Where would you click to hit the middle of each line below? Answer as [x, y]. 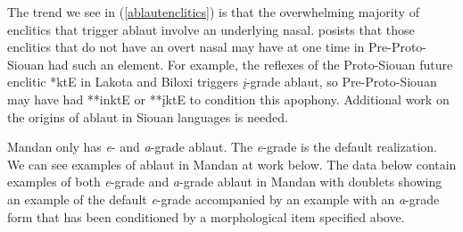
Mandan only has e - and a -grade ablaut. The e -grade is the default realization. [222, 147]
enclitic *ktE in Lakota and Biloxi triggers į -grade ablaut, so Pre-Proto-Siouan [222, 82]
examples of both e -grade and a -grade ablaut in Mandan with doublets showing [225, 182]
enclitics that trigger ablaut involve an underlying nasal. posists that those [211, 29]
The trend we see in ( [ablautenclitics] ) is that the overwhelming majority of [213, 12]
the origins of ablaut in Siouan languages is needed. [148, 116]
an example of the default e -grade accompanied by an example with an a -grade [223, 199]
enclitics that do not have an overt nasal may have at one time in [186, 47]
